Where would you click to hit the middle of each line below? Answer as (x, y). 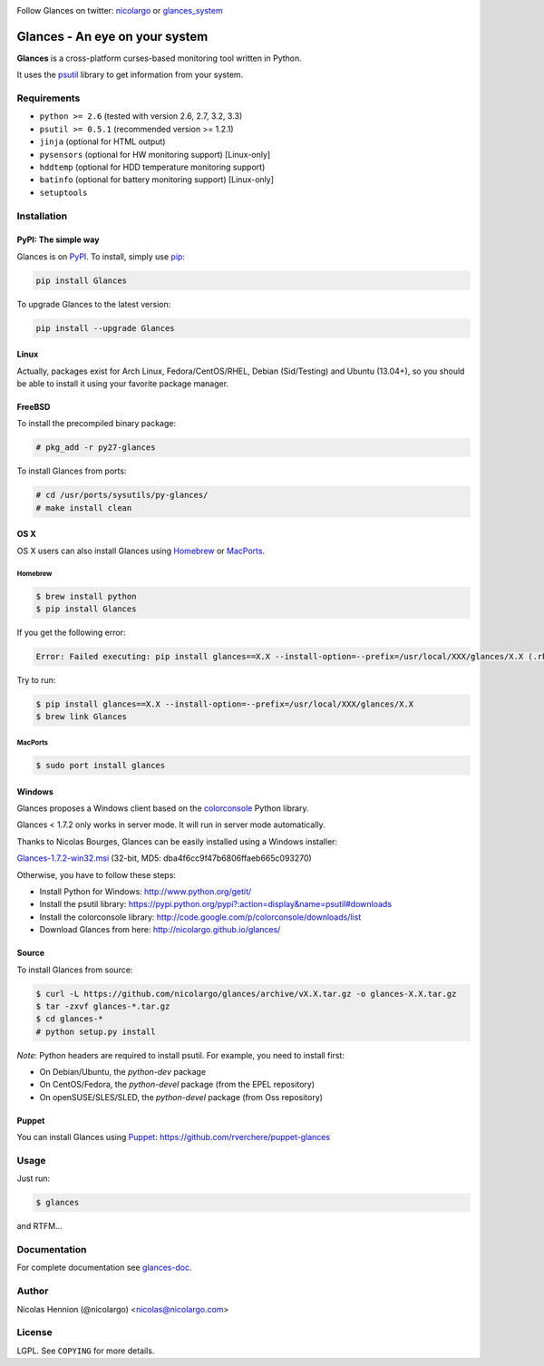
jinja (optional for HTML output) (102, 141)
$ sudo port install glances (101, 766)
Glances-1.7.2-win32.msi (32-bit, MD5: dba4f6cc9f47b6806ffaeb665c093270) (164, 858)
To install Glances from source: (75, 970)
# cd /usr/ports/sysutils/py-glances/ (122, 495)
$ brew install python (86, 596)
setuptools (63, 192)
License (35, 1332)
